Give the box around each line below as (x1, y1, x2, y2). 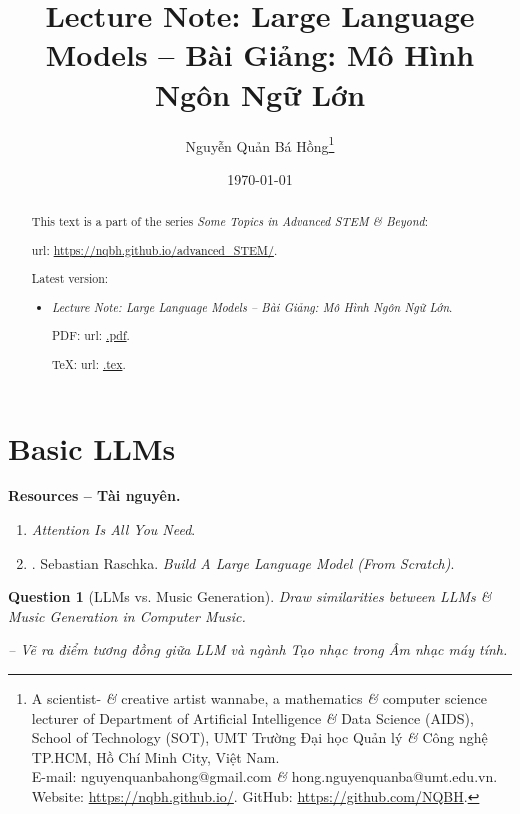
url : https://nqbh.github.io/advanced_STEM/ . (31, 241, 278, 258)
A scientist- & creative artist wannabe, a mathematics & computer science (31, 688, 487, 709)
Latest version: (31, 270, 109, 287)
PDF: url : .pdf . (52, 327, 130, 344)
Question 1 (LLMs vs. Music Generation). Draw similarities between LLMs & (8, 586, 492, 607)
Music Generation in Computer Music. (8, 605, 246, 626)
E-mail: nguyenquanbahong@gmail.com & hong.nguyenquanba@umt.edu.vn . (31, 766, 498, 787)
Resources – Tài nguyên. (8, 485, 181, 506)
